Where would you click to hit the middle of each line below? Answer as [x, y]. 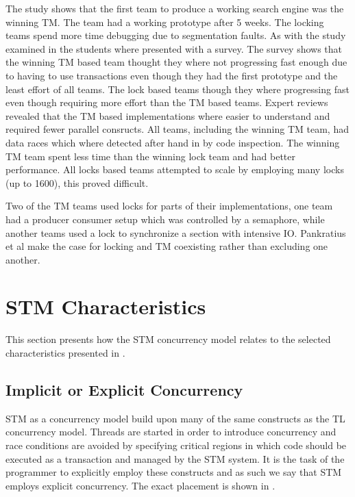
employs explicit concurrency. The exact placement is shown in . [140, 485]
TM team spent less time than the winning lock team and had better [150, 156]
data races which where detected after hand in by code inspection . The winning [173, 142]
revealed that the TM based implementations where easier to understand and [168, 115]
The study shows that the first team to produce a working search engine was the [175, 8]
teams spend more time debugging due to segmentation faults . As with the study [176, 35]
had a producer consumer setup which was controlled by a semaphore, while [165, 219]
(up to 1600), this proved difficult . [77, 182]
